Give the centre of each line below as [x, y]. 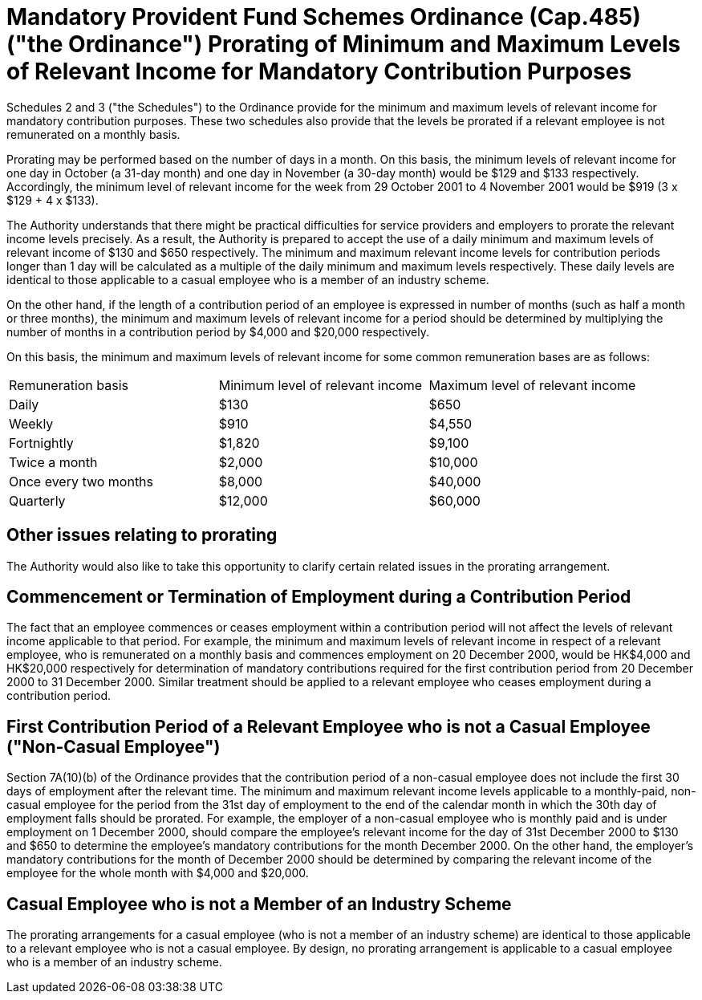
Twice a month [53, 462]
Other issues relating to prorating [142, 535]
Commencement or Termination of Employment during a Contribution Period [319, 597]
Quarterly [37, 500]
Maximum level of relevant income [532, 385]
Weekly [31, 423]
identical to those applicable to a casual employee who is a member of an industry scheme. [248, 279]
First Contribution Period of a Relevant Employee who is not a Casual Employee [329, 726]
